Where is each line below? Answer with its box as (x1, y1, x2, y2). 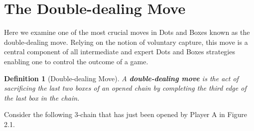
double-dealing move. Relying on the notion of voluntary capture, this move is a (4, 36, 248, 47)
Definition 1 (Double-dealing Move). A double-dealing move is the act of (4, 73, 239, 83)
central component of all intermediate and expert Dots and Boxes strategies (4, 46, 235, 57)
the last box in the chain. (4, 92, 80, 103)
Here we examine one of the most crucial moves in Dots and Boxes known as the (4, 27, 250, 37)
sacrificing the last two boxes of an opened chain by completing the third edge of (4, 83, 247, 93)
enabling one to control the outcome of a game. (4, 56, 148, 66)
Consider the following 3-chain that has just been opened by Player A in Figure (4, 109, 248, 120)
